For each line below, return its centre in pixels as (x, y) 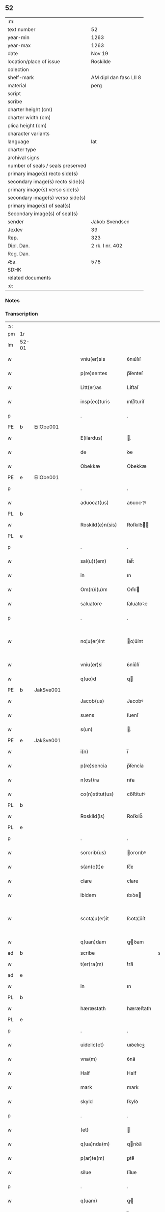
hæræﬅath (139, 1008)
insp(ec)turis (95, 402)
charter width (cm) (29, 117)
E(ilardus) (92, 438)
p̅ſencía (135, 766)
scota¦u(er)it (95, 919)
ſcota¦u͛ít (136, 919)
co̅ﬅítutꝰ (136, 794)
